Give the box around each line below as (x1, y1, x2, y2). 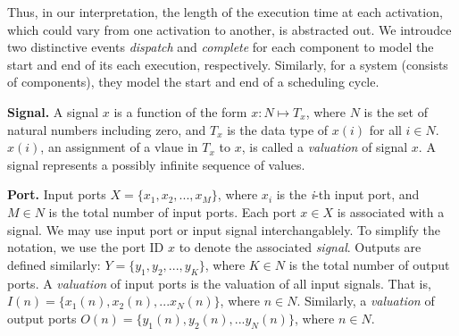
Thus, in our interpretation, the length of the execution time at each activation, (7, 3, 443, 21)
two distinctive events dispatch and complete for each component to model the (7, 38, 434, 56)
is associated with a (337, 202, 445, 221)
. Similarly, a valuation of (296, 291, 435, 310)
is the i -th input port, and (276, 185, 420, 204)
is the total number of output (288, 255, 450, 273)
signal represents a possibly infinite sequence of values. (7, 155, 305, 173)
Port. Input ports (7, 185, 106, 204)
